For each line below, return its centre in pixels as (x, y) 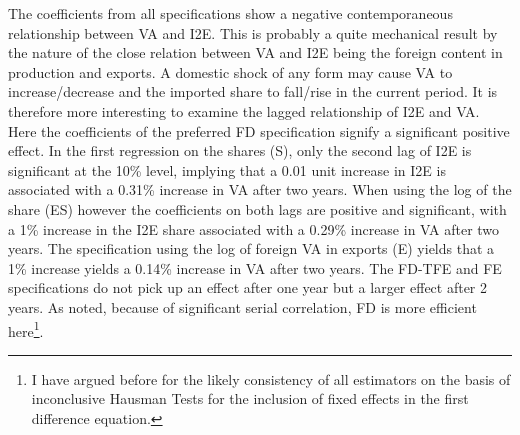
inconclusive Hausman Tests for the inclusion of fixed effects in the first (250, 398)
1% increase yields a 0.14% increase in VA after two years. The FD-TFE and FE (255, 267)
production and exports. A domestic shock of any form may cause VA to (230, 71)
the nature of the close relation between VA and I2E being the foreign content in (255, 52)
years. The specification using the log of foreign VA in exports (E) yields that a (251, 248)
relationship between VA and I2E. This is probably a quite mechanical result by (253, 32)
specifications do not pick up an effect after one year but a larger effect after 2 (248, 287)
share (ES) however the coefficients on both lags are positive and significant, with (257, 208)
